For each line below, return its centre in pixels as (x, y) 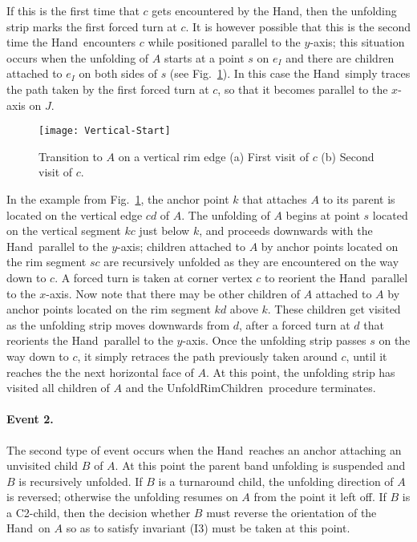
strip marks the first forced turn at (92, 26)
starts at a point (204, 57)
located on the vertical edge (75, 214)
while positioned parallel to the (224, 42)
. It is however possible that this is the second (298, 26)
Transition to (71, 156)
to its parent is (359, 199)
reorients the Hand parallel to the (90, 340)
